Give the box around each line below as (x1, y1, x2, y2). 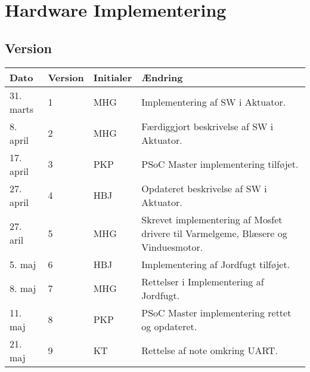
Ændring (141, 70, 183, 84)
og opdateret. (141, 319, 197, 333)
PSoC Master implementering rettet (141, 305, 292, 319)
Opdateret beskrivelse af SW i (141, 181, 267, 195)
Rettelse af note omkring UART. (141, 343, 278, 358)
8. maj (10, 281, 36, 296)
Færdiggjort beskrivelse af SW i (141, 119, 274, 133)
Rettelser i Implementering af (141, 274, 264, 288)
